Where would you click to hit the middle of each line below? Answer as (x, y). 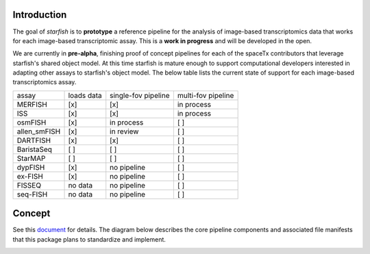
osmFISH (32, 122)
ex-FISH (30, 176)
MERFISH (32, 104)
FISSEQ (29, 185)
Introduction (40, 15)
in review (124, 131)
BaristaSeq (35, 149)
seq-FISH (32, 194)
